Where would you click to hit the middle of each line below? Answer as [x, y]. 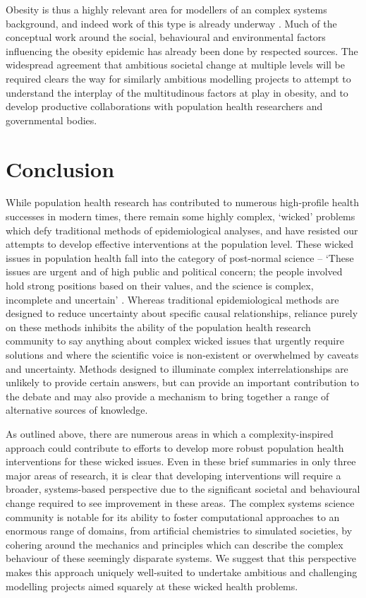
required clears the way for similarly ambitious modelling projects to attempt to [178, 78]
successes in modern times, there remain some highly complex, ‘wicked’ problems [181, 216]
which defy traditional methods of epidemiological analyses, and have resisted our [182, 230]
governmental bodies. [51, 120]
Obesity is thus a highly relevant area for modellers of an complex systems [166, 9]
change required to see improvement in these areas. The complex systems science [180, 502]
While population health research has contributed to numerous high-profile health [182, 202]
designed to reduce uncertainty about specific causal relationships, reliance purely [182, 313]
